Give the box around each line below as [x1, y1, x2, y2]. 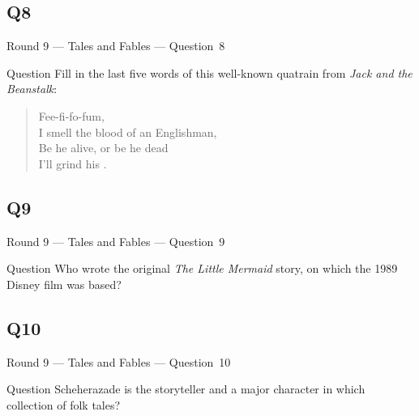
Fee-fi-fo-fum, [38, 107, 105, 124]
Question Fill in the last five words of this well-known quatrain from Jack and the [6, 64, 413, 81]
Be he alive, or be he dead [38, 139, 169, 156]
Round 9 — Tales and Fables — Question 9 [6, 232, 225, 249]
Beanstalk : [6, 80, 58, 97]
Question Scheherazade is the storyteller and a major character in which [6, 380, 366, 397]
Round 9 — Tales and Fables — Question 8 [6, 37, 225, 54]
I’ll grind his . [38, 155, 107, 172]
